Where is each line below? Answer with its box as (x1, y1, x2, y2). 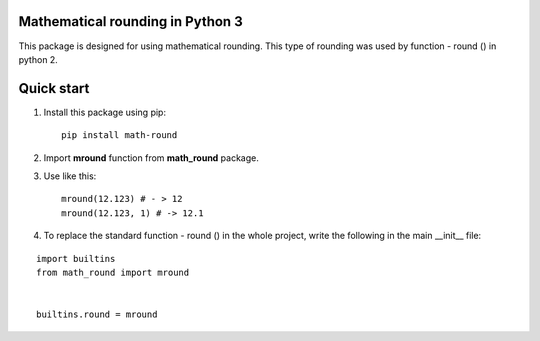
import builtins (36, 253, 116, 264)
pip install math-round (61, 130, 178, 141)
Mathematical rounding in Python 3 (18, 13, 244, 30)
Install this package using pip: (43, 106, 167, 118)
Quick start (18, 80, 90, 97)
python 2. (18, 53, 59, 65)
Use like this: (43, 170, 97, 182)
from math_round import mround (36, 266, 190, 278)
